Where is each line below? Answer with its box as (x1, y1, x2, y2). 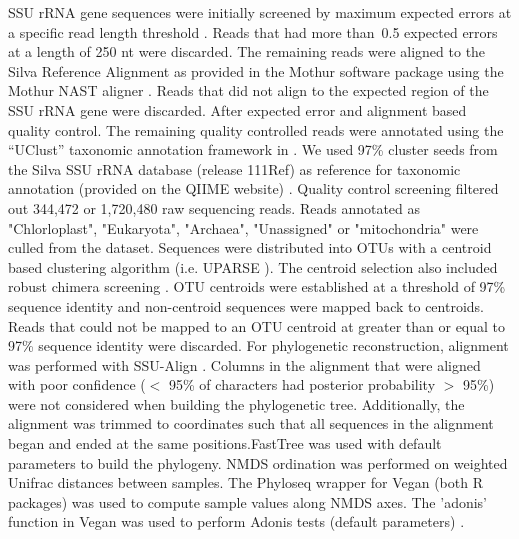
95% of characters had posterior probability (169, 374, 436, 395)
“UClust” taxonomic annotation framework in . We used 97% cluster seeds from (8, 139, 498, 160)
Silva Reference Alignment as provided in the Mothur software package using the (8, 60, 504, 81)
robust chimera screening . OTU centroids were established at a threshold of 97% (8, 276, 506, 297)
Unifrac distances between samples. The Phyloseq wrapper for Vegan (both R (8, 472, 483, 493)
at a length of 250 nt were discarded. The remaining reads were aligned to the (8, 41, 486, 62)
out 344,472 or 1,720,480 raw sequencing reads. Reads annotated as (8, 197, 421, 218)
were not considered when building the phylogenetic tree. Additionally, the (8, 393, 465, 414)
